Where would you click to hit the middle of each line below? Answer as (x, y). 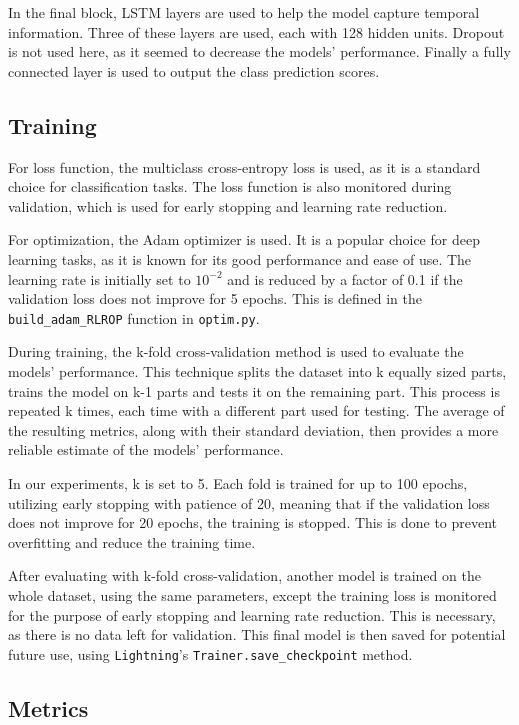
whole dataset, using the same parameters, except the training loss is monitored (252, 594)
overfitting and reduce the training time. (132, 541)
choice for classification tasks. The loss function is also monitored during (230, 186)
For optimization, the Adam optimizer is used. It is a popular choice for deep (244, 239)
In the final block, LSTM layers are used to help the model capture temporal (244, 12)
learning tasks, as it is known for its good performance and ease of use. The (240, 258)
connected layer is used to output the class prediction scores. (194, 70)
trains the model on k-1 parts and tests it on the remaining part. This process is (254, 390)
